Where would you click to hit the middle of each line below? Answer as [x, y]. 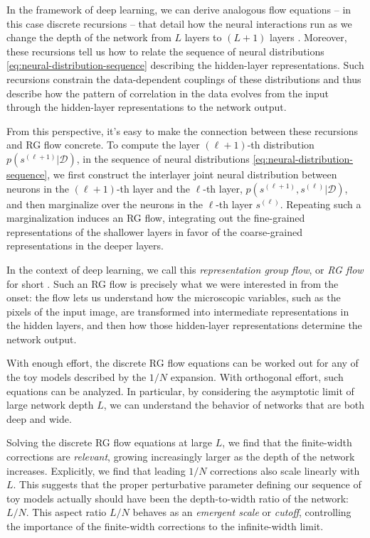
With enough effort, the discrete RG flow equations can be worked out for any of [183, 363]
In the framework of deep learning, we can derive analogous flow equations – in [179, 9]
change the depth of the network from [89, 37]
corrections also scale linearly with [285, 470]
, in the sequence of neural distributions [163, 158]
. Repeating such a [321, 204]
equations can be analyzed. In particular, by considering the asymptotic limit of [180, 391]
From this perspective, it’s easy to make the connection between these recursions [182, 130]
